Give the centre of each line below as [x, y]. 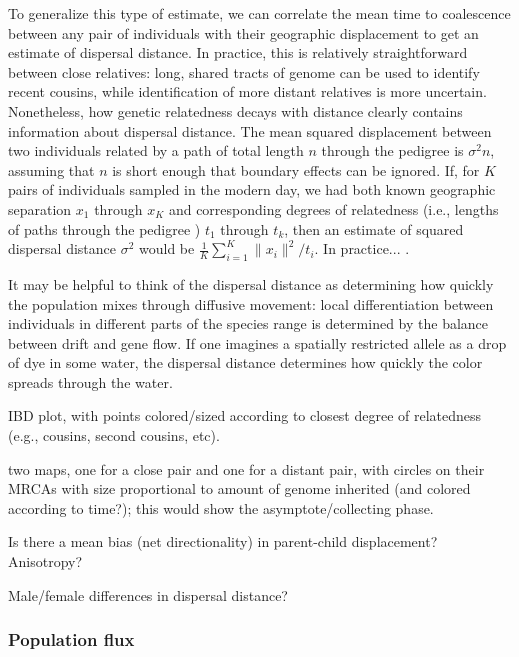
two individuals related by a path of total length [156, 150]
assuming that [51, 169]
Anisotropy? [45, 561]
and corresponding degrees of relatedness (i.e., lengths [333, 208]
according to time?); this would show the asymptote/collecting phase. [221, 507]
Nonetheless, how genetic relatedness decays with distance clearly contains [235, 110]
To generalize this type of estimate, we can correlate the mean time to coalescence [259, 13]
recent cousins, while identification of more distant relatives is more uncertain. [247, 91]
